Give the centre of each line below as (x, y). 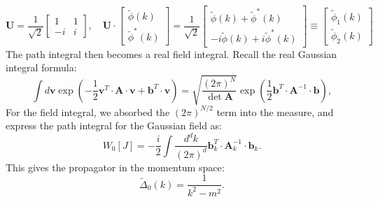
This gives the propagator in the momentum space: (115, 167)
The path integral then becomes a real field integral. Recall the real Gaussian (171, 53)
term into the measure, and (275, 111)
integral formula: (41, 67)
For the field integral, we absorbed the (88, 111)
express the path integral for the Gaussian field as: (114, 125)
